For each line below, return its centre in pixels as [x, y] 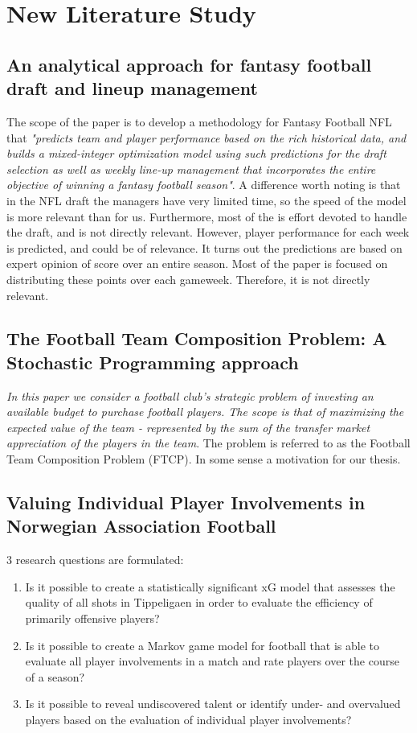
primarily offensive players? [92, 618]
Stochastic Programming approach [153, 362]
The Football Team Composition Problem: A [197, 338]
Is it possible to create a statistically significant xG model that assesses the [210, 586]
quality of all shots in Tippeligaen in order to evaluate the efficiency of [199, 602]
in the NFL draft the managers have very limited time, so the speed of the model [206, 200]
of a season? [55, 676]
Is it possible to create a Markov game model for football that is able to [202, 645]
